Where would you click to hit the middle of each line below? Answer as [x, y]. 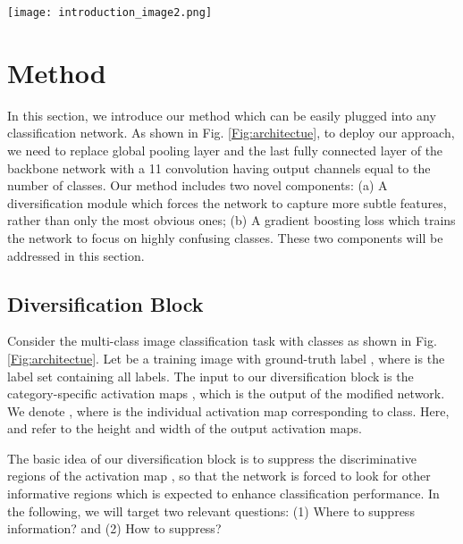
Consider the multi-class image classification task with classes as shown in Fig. [222, 341]
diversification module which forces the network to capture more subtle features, [227, 202]
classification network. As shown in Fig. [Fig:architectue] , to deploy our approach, [231, 133]
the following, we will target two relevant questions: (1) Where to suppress [211, 511]
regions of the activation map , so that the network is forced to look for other [219, 476]
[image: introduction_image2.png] [110, 13]
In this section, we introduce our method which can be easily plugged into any [222, 115]
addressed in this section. [76, 255]
